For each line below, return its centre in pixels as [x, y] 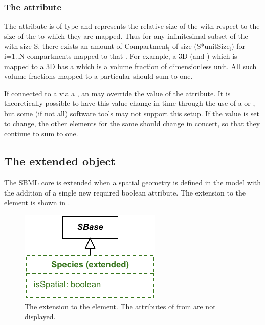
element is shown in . [37, 202]
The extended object [60, 161]
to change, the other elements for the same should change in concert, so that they [132, 123]
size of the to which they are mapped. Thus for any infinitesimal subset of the [126, 36]
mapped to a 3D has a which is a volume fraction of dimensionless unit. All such [130, 66]
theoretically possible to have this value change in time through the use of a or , [130, 103]
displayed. [40, 316]
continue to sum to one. [41, 133]
